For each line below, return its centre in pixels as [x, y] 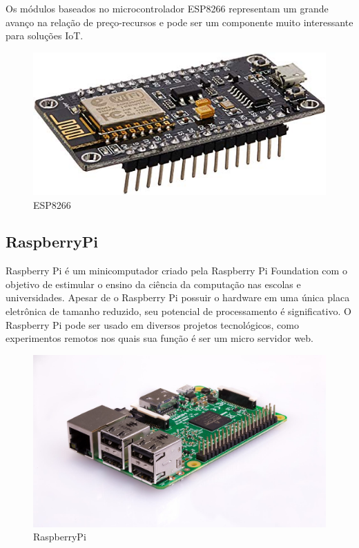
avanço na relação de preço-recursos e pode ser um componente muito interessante [179, 22]
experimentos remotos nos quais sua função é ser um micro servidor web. [159, 338]
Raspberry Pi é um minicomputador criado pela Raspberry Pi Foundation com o [176, 271]
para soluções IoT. [45, 35]
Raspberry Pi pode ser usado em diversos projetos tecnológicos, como [152, 324]
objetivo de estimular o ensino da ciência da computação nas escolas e [153, 284]
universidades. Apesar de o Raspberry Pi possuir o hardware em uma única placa [178, 297]
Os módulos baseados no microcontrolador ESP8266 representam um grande [167, 8]
